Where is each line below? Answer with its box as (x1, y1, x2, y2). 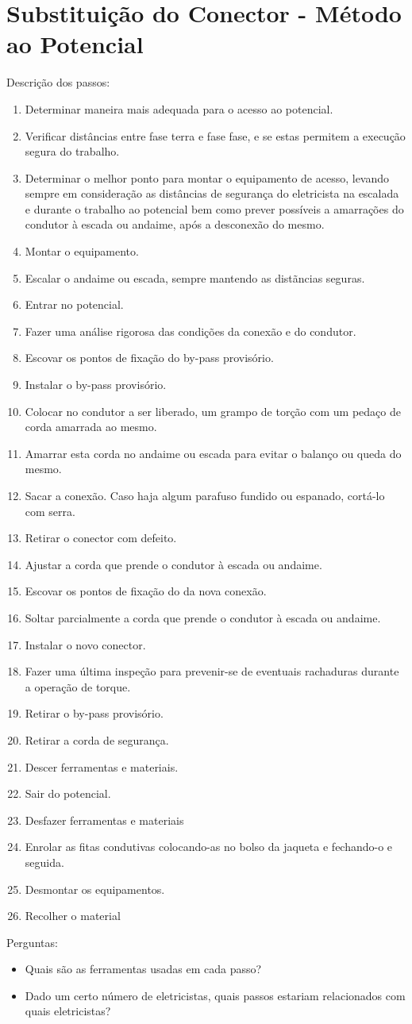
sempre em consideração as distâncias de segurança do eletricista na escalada (25, 185, 399, 202)
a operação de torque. (25, 678, 131, 695)
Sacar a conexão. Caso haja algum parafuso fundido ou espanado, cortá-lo (25, 487, 385, 503)
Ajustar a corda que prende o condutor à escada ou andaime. (25, 556, 322, 572)
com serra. (25, 502, 75, 519)
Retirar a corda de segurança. (25, 731, 169, 748)
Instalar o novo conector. (25, 636, 146, 653)
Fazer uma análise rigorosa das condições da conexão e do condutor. (25, 322, 356, 339)
